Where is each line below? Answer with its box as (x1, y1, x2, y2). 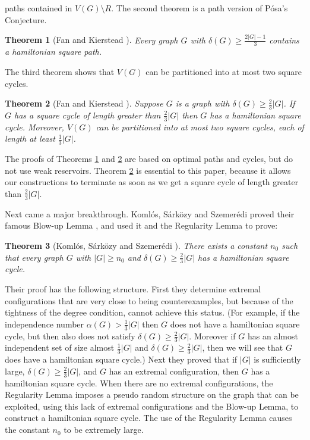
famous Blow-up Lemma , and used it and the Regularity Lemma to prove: (5, 219, 278, 232)
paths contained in (5, 2, 72, 14)
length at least (5, 132, 55, 145)
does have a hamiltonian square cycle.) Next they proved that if (5, 353, 238, 366)
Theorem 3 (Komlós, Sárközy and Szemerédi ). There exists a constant (5, 239, 268, 251)
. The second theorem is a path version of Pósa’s (111, 2, 288, 14)
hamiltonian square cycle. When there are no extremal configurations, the (5, 376, 273, 389)
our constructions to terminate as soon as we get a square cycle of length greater (5, 176, 299, 188)
